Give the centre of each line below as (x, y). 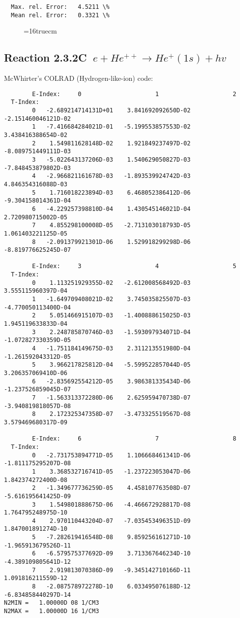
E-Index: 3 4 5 (134, 266)
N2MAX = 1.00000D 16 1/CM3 (52, 611)
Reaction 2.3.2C (45, 57)
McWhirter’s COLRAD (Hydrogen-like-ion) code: (78, 78)
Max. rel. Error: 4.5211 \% (60, 7)
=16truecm (40, 31)
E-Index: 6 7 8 (134, 439)
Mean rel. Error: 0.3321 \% (60, 15)
